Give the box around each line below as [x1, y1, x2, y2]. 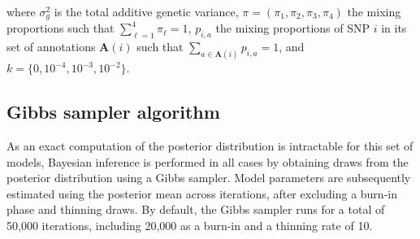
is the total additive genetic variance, [54, 3, 239, 20]
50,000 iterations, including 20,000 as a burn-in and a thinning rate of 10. [6, 216, 373, 233]
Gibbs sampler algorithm [6, 99, 220, 124]
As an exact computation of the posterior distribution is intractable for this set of [6, 137, 414, 154]
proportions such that [6, 20, 115, 37]
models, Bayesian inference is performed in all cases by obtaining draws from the [6, 153, 409, 170]
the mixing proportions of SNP [215, 20, 370, 37]
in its [381, 20, 407, 37]
